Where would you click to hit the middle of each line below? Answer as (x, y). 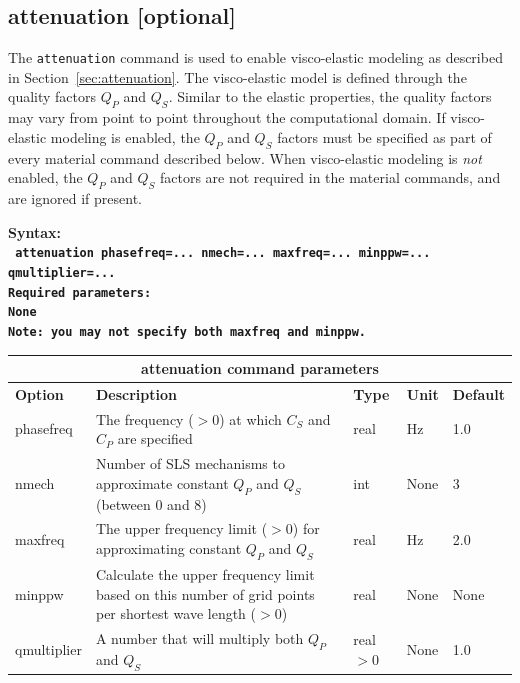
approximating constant (168, 547)
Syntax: (34, 231)
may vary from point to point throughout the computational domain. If (227, 117)
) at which (250, 418)
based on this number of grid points (205, 593)
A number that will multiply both (199, 638)
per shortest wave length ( (176, 613)
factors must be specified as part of (384, 136)
